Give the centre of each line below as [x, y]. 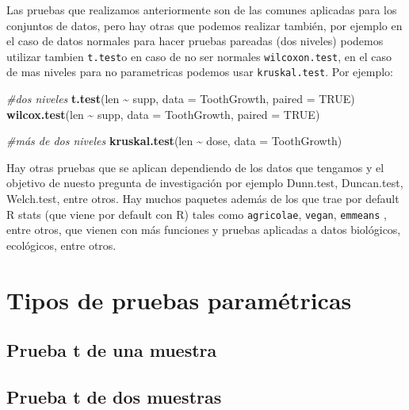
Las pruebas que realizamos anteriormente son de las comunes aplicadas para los [202, 10]
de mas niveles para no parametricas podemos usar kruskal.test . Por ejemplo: [200, 72]
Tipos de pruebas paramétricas [179, 299]
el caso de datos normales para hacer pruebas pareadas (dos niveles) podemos [195, 41]
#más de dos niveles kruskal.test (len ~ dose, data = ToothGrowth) [174, 141]
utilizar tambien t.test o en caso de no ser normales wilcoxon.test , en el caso [199, 56]
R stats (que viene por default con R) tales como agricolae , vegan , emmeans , [197, 214]
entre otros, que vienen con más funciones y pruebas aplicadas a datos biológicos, [204, 230]
